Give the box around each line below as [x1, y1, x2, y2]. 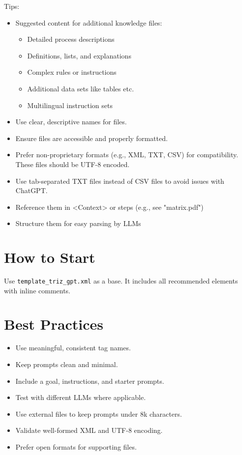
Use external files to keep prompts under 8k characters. [15, 408, 182, 419]
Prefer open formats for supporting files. [15, 441, 137, 452]
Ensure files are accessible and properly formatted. [15, 133, 168, 143]
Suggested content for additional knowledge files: [15, 17, 162, 28]
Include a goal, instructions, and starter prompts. [15, 375, 164, 386]
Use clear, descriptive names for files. [15, 116, 127, 127]
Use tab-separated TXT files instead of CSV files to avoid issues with [15, 175, 224, 186]
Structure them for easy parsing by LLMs [15, 218, 141, 228]
